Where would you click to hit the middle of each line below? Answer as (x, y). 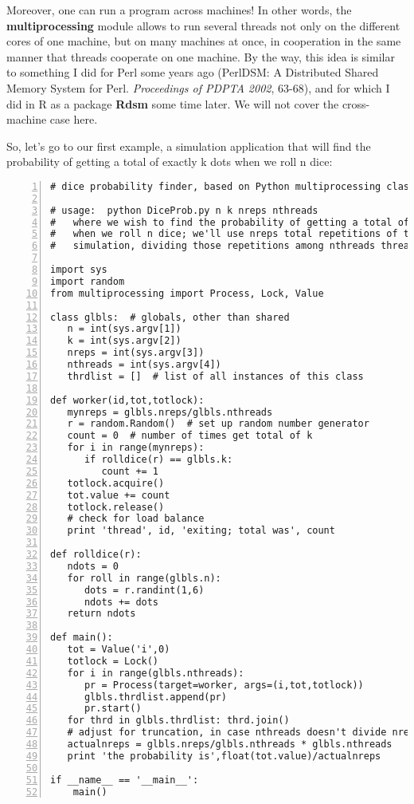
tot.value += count (119, 495)
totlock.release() (116, 507)
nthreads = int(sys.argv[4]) (144, 365)
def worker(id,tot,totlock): (127, 400)
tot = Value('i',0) (119, 650)
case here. (74, 119)
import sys (79, 270)
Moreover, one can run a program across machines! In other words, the (179, 10)
